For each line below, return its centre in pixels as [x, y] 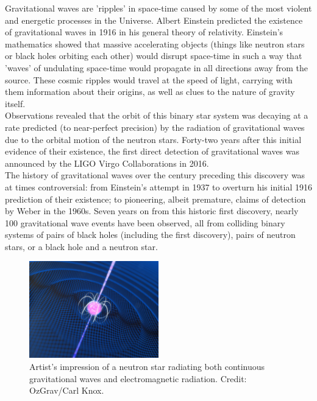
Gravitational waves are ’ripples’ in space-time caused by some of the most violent [158, 8]
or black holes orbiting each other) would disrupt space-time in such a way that [154, 56]
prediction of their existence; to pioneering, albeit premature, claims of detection [155, 199]
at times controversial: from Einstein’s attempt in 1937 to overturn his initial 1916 [158, 187]
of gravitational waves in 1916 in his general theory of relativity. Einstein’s [144, 32]
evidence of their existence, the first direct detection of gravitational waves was [152, 151]
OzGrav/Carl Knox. [67, 390]
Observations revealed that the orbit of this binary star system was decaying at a [157, 115]
